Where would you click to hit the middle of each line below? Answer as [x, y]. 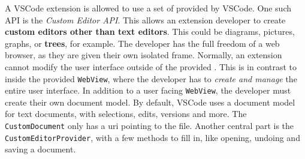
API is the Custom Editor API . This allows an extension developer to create [145, 19]
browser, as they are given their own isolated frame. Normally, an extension [144, 55]
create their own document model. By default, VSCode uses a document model [150, 102]
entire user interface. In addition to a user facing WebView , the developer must [148, 90]
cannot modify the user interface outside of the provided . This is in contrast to [151, 66]
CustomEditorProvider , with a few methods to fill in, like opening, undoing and [152, 137]
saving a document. [40, 149]
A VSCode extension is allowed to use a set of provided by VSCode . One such [148, 8]
